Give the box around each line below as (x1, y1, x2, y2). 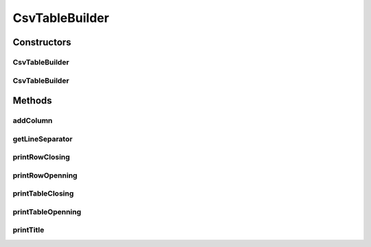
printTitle (12, 225, 45, 235)
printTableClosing (12, 189, 74, 198)
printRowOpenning (12, 170, 78, 180)
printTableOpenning (12, 207, 82, 216)
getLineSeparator (12, 134, 73, 143)
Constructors (12, 36, 71, 48)
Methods (12, 95, 52, 106)
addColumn (12, 116, 53, 126)
